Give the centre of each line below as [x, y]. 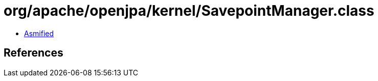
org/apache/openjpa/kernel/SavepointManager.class [189, 11]
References [34, 53]
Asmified [39, 33]
